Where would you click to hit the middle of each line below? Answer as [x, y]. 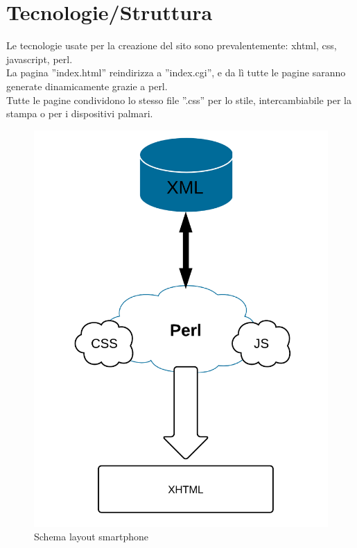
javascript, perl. [40, 59]
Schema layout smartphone [92, 537]
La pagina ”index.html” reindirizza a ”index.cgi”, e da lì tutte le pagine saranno [176, 72]
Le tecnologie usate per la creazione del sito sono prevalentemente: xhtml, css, [172, 45]
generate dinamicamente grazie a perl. [87, 86]
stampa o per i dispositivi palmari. [80, 113]
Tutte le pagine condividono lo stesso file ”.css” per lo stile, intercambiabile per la [179, 100]
